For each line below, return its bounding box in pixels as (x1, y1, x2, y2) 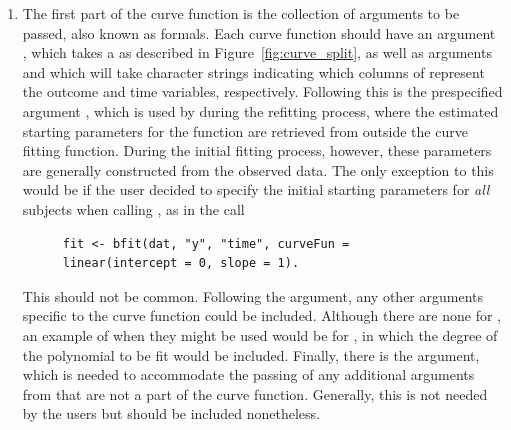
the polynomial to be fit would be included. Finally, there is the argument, (22, 344, 480, 365)
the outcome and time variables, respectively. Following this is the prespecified (22, 81, 503, 102)
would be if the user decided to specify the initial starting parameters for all (22, 179, 490, 200)
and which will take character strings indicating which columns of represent (22, 61, 485, 82)
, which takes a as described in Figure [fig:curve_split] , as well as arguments (22, 42, 492, 63)
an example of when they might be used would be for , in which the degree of (22, 324, 498, 345)
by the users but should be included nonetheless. (22, 403, 320, 424)
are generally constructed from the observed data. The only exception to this (22, 159, 494, 180)
